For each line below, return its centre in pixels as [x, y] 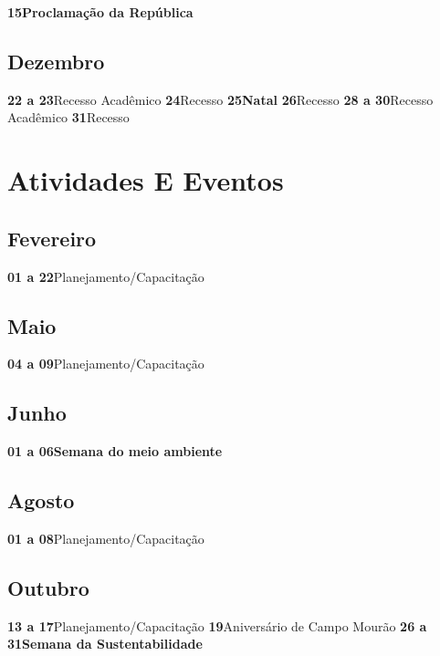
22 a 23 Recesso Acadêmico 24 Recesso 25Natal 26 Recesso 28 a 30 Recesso [220, 99]
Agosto [41, 500]
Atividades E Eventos [146, 180]
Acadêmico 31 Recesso [68, 117]
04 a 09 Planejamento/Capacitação [106, 364]
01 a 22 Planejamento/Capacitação [106, 276]
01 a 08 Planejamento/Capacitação [106, 538]
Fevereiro [52, 238]
